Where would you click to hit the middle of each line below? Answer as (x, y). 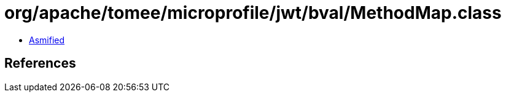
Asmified (47, 40)
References (40, 63)
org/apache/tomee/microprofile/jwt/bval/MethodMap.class (253, 13)
